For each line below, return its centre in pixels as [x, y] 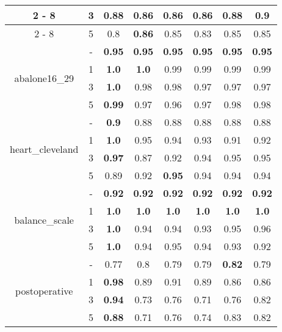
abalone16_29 [44, 78]
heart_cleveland [44, 149]
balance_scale [44, 219]
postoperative [44, 290]
